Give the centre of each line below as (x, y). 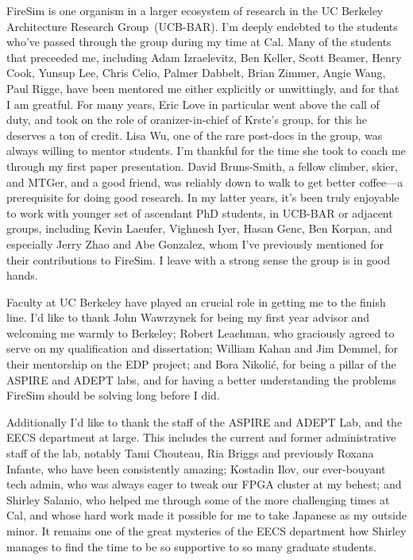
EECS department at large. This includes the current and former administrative (201, 437)
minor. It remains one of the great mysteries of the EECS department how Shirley (206, 531)
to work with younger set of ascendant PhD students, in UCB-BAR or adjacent (200, 212)
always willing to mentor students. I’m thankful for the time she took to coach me (206, 151)
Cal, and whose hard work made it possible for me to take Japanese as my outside (206, 515)
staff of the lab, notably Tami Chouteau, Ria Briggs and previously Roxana (190, 453)
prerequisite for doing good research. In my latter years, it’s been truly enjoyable (203, 197)
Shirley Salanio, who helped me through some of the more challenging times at (198, 499)
